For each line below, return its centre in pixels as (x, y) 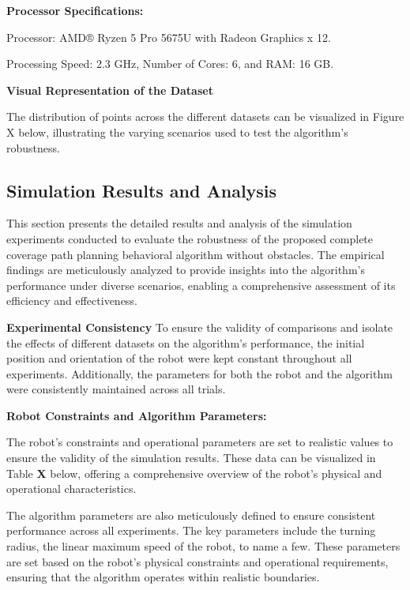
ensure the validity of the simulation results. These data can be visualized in (191, 458)
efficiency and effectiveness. (72, 301)
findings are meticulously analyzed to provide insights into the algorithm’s (186, 270)
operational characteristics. (71, 489)
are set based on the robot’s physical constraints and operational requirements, (197, 561)
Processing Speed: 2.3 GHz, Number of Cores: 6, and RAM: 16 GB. (170, 64)
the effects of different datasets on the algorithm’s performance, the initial (186, 342)
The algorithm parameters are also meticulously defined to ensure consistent (191, 515)
